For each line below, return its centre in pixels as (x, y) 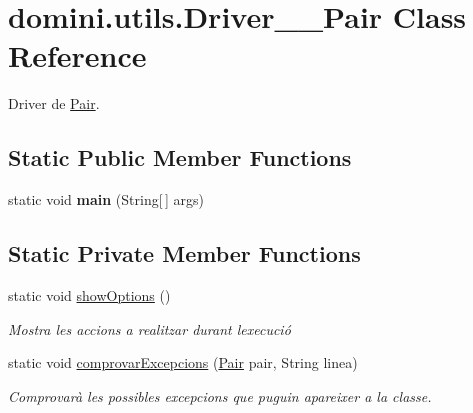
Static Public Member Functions (180, 157)
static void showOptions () (89, 294)
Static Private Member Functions (184, 253)
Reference (77, 55)
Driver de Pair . (54, 103)
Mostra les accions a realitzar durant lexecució (149, 328)
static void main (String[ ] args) (106, 199)
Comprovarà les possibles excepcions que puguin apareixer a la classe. (220, 395)
